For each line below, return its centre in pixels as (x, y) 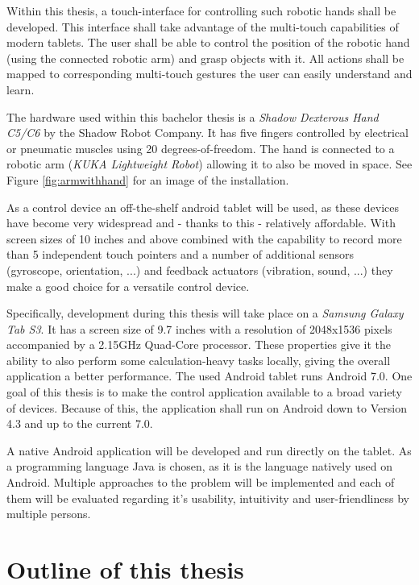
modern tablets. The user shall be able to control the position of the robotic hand (208, 42)
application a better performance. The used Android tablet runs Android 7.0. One (209, 376)
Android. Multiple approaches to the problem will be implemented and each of (201, 482)
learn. (21, 89)
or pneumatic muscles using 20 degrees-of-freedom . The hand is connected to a (201, 148)
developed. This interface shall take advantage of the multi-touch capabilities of (203, 26)
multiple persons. (49, 514)
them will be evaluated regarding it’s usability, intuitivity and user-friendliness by (208, 498)
